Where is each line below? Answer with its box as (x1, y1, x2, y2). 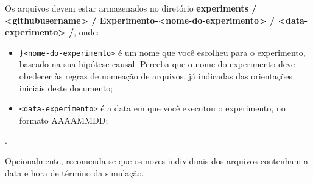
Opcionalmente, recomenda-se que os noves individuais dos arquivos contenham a (5, 155, 308, 167)
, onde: (74, 25, 99, 38)
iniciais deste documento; (19, 81, 113, 94)
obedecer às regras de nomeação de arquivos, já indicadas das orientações (19, 70, 293, 82)
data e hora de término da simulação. (5, 166, 144, 179)
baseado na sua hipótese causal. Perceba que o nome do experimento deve (19, 58, 295, 70)
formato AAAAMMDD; (19, 113, 108, 126)
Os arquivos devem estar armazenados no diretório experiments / (5, 2, 257, 14)
